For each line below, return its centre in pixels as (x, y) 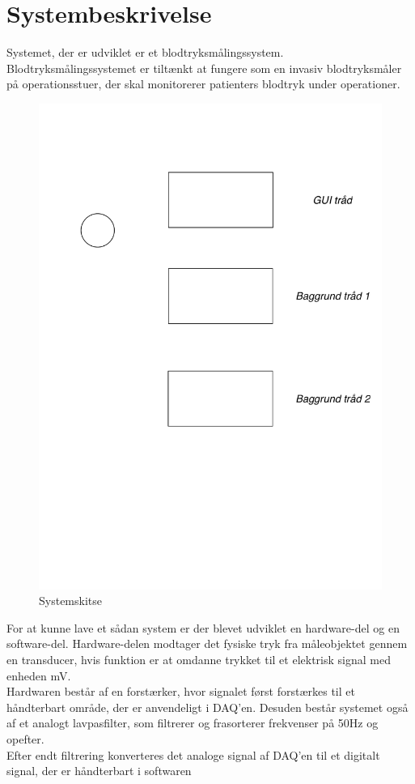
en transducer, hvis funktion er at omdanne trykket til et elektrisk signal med (199, 659)
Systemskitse (70, 601)
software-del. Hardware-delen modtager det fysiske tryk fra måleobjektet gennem (207, 643)
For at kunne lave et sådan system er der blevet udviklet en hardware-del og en (203, 627)
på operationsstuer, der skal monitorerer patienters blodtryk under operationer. (203, 84)
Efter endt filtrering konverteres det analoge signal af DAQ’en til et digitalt (193, 754)
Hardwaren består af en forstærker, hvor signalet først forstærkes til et (181, 691)
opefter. (25, 738)
